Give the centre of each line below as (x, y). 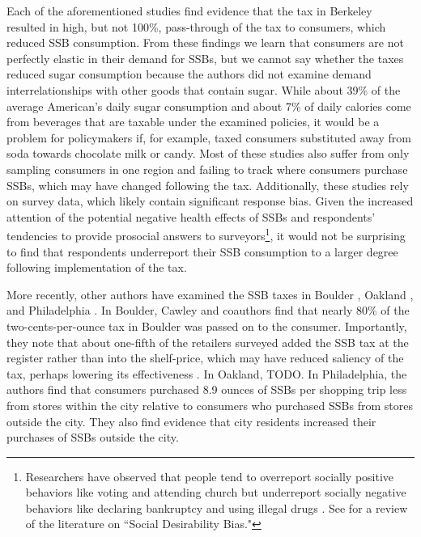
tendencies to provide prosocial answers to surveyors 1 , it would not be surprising (206, 234)
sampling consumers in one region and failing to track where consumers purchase (207, 169)
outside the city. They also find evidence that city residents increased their (191, 421)
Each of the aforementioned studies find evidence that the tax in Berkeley (189, 11)
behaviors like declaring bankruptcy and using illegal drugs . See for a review (217, 507)
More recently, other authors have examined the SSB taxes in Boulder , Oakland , (210, 294)
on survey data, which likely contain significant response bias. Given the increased (210, 201)
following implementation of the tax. (97, 267)
